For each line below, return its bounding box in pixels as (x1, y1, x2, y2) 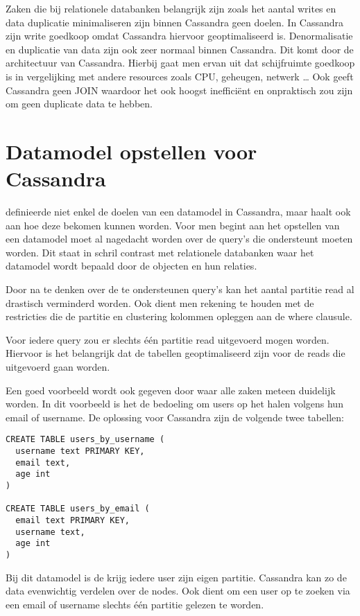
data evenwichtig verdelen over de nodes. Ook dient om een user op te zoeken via (6, 583, 350, 598)
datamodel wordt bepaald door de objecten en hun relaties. (6, 258, 257, 273)
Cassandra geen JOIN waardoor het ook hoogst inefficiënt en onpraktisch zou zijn (6, 82, 353, 97)
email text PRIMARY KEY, (15, 515, 130, 525)
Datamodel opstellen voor (6, 137, 257, 165)
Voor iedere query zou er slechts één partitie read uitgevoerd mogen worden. (6, 332, 329, 346)
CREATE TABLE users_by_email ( (6, 504, 150, 514)
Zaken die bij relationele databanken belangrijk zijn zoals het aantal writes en (6, 1, 336, 15)
